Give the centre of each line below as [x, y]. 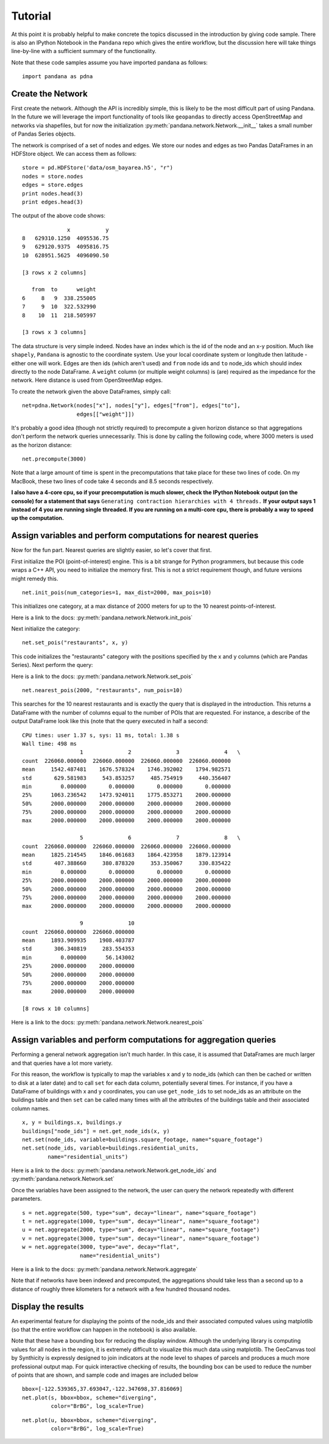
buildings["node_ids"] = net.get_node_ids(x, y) [96, 1131]
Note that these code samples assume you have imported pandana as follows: [110, 62]
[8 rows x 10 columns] [56, 1009]
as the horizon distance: [42, 445]
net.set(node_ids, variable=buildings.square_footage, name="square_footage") [143, 1140]
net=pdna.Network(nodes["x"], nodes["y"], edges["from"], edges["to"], [131, 406]
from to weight [64, 290]
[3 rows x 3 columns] [54, 332]
